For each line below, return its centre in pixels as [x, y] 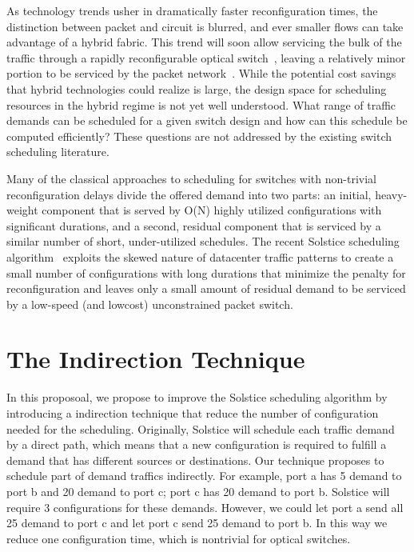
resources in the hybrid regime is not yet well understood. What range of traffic [201, 104]
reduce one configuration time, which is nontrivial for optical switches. [179, 538]
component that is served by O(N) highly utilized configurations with [212, 210]
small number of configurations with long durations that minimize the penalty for [206, 272]
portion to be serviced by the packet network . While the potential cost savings [201, 73]
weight [22, 210]
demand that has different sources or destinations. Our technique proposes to [195, 460]
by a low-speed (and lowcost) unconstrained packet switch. [150, 304]
